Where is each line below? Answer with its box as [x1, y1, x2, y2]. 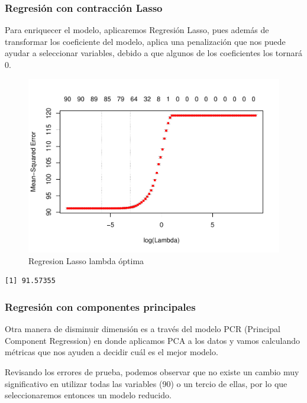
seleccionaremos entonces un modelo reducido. [5, 389, 172, 401]
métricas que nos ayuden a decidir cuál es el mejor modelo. [5, 346, 218, 358]
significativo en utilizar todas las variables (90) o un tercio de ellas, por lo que [5, 377, 287, 389]
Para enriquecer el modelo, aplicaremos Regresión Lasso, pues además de [5, 24, 269, 36]
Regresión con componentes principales [5, 299, 196, 314]
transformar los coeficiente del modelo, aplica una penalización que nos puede [5, 35, 286, 47]
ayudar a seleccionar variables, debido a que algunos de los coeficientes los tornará [5, 47, 303, 59]
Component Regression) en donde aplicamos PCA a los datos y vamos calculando [5, 334, 300, 346]
